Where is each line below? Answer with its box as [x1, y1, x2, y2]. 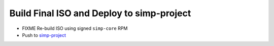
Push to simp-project [22, 32, 66, 38]
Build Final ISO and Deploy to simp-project [9, 8, 191, 19]
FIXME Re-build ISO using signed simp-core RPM [22, 25, 128, 31]
